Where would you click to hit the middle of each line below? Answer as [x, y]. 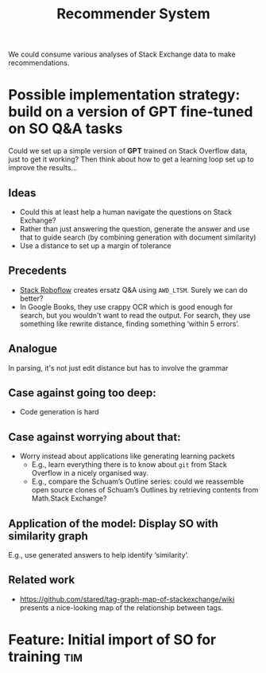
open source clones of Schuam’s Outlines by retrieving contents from [145, 490]
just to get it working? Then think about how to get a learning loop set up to [131, 159]
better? [31, 298]
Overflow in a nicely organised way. [90, 473]
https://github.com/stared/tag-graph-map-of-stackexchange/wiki [127, 599]
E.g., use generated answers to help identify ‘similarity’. [98, 555]
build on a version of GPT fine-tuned [131, 112]
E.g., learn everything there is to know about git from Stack [129, 465]
